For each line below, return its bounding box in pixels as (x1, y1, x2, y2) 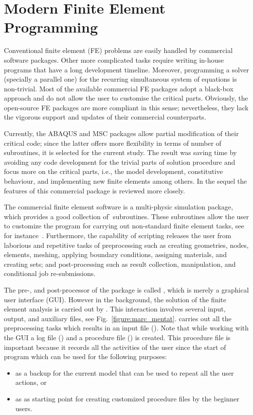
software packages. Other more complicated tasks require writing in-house (4, 54, 224, 65)
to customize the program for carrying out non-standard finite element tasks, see (4, 221, 244, 231)
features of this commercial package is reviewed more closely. (4, 185, 185, 195)
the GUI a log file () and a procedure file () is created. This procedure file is (4, 332, 231, 342)
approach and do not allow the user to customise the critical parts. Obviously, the (4, 93, 248, 103)
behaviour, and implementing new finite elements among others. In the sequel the (4, 176, 247, 186)
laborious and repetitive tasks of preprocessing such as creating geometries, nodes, (4, 240, 249, 250)
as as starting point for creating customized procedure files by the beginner (15, 393, 239, 403)
